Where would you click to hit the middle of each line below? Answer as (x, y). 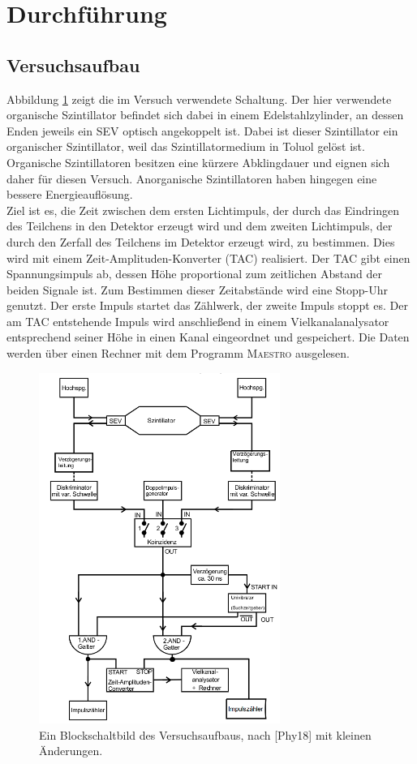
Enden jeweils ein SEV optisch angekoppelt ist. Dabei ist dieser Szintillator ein (202, 130)
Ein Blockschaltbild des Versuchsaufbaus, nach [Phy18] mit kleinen (205, 734)
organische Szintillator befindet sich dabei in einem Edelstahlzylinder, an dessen (205, 115)
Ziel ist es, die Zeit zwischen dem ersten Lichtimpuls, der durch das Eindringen (203, 210)
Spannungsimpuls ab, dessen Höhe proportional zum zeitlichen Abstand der (194, 274)
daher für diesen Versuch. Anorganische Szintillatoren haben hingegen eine (192, 178)
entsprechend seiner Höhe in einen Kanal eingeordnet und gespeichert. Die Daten (208, 337)
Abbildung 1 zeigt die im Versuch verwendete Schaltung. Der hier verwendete (199, 99)
